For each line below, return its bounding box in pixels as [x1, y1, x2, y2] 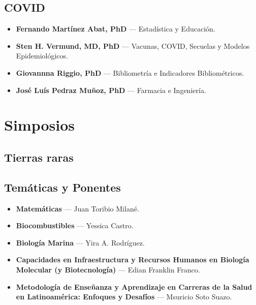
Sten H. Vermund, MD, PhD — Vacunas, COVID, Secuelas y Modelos [16, 40, 250, 51]
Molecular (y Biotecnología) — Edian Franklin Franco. [16, 264, 200, 274]
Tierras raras [4, 149, 74, 165]
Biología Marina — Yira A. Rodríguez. [16, 237, 145, 248]
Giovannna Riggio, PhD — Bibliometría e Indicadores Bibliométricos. [16, 67, 244, 78]
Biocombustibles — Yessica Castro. [16, 220, 134, 231]
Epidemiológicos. [16, 50, 68, 61]
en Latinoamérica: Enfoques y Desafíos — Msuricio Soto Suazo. [16, 291, 232, 302]
